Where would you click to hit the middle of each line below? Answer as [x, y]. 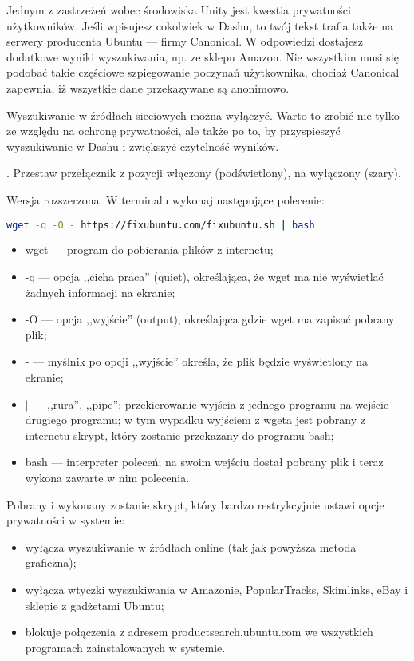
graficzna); [51, 562]
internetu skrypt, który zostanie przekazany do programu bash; [179, 435]
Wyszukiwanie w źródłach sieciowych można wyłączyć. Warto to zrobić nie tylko [203, 115]
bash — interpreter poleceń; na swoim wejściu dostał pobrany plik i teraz [204, 462]
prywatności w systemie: [66, 520]
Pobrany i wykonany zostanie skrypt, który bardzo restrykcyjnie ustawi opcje [195, 504]
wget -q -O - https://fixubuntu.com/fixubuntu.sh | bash [161, 225]
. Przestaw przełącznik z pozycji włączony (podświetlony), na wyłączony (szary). [204, 173]
